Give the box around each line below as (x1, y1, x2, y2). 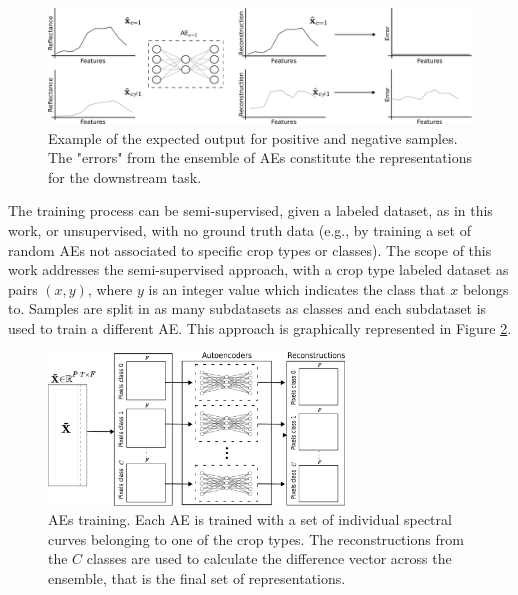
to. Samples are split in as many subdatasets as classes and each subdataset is (8, 298, 487, 319)
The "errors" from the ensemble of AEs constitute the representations (48, 147, 472, 168)
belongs (462, 278, 509, 299)
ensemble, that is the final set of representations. (48, 567, 346, 588)
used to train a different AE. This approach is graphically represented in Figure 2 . (8, 317, 512, 338)
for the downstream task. (48, 166, 202, 187)
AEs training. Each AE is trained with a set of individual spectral (48, 509, 452, 530)
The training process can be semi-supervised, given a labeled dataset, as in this (8, 200, 493, 221)
